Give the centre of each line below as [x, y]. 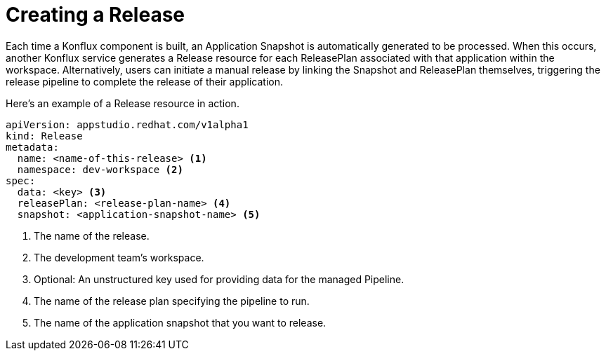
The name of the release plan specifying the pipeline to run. [172, 301]
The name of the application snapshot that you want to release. [180, 322]
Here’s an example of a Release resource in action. [123, 103]
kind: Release [44, 136]
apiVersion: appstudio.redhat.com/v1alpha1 [127, 124]
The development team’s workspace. [119, 257]
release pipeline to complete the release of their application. [144, 81]
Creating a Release [95, 15]
